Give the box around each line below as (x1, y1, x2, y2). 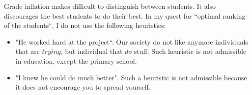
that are (15, 46, 40, 56)
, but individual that (60, 46, 123, 56)
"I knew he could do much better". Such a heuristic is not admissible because (15, 72, 247, 82)
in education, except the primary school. (15, 55, 137, 66)
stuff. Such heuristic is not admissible (134, 46, 247, 56)
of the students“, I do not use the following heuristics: (4, 20, 166, 30)
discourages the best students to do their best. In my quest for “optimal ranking (4, 10, 246, 21)
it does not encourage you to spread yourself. (15, 82, 151, 92)
